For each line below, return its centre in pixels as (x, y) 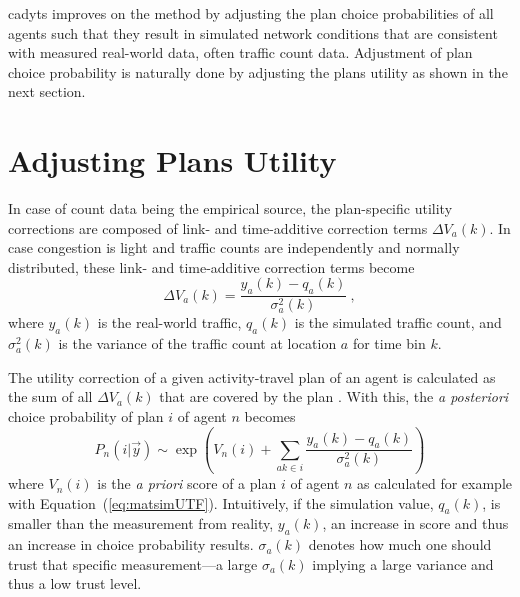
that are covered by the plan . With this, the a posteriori (334, 396)
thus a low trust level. (75, 583)
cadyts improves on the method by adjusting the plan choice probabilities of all (251, 13)
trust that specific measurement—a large (133, 563)
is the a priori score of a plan (187, 483)
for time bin (389, 343)
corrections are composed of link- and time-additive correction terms (218, 227)
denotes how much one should (400, 544)
